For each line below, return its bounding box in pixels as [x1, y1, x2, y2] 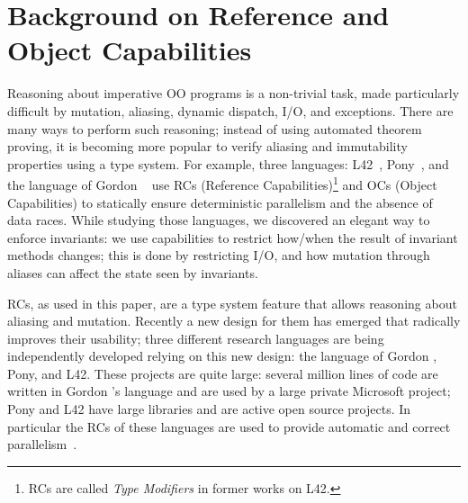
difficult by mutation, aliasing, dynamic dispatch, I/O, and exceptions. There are [7, 101, 454, 120]
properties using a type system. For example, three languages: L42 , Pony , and [7, 154, 449, 173]
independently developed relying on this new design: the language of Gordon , [7, 346, 437, 365]
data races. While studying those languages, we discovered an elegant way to [7, 211, 430, 229]
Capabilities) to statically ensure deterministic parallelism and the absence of [7, 193, 433, 211]
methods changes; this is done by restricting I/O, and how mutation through [7, 246, 430, 265]
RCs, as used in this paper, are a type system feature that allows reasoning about [7, 293, 457, 312]
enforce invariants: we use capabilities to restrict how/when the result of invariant [7, 228, 458, 247]
